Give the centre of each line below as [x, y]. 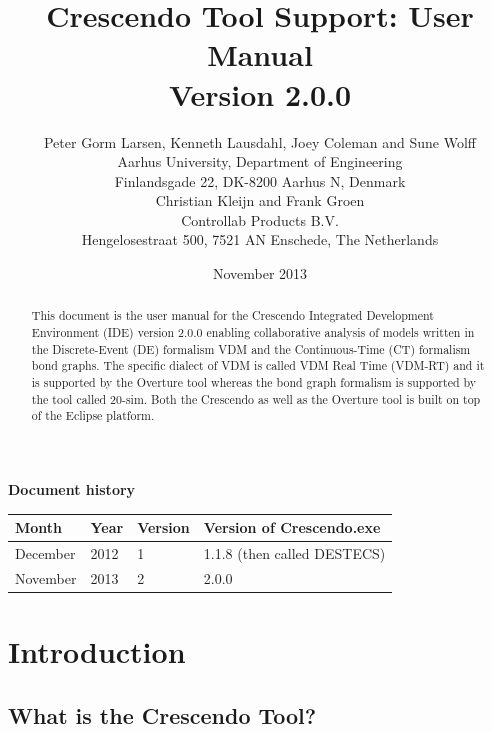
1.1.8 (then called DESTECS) [294, 552]
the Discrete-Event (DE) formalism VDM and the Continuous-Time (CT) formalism [251, 348]
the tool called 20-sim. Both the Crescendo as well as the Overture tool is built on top [256, 398]
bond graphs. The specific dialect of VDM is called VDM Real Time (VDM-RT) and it [258, 365]
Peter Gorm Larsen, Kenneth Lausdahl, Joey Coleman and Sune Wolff [260, 141]
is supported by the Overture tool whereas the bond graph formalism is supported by [254, 382]
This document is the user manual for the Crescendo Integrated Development [232, 315]
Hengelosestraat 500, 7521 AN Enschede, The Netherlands [260, 239]
